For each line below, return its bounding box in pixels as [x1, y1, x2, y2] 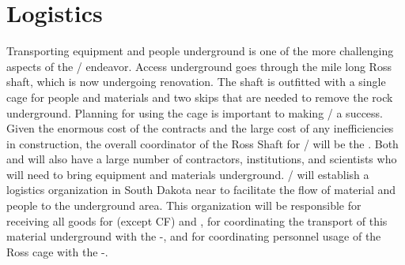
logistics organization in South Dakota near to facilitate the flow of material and [6, 181, 396, 198]
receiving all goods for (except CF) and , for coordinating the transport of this [6, 212, 388, 229]
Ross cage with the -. [6, 243, 108, 259]
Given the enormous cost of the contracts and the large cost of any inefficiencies [6, 120, 394, 136]
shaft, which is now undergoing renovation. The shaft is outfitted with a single [6, 73, 386, 90]
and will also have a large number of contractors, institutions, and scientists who [6, 151, 397, 167]
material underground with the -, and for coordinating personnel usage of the [6, 228, 381, 244]
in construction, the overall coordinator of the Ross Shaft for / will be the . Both [6, 135, 399, 151]
